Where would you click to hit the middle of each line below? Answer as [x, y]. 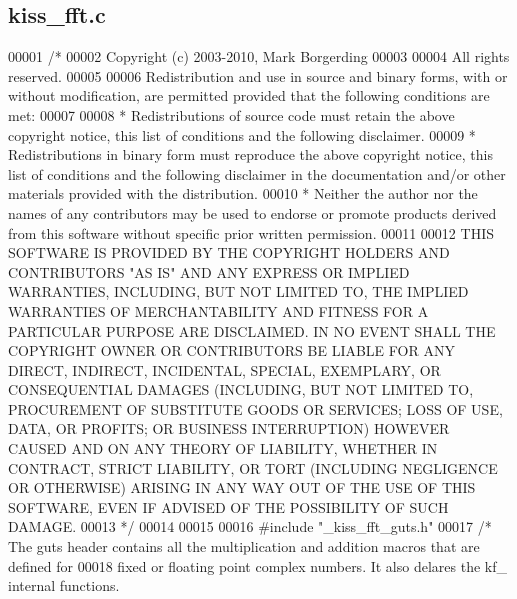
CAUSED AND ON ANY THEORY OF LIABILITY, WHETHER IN [223, 448]
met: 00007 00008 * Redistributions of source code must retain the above [231, 114]
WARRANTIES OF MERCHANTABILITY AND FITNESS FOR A [218, 310]
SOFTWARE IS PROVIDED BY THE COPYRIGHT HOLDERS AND [229, 252]
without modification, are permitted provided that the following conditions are [249, 95]
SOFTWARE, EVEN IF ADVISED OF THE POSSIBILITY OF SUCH [228, 506]
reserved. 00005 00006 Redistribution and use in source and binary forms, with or [258, 75]
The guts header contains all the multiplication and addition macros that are [244, 546]
